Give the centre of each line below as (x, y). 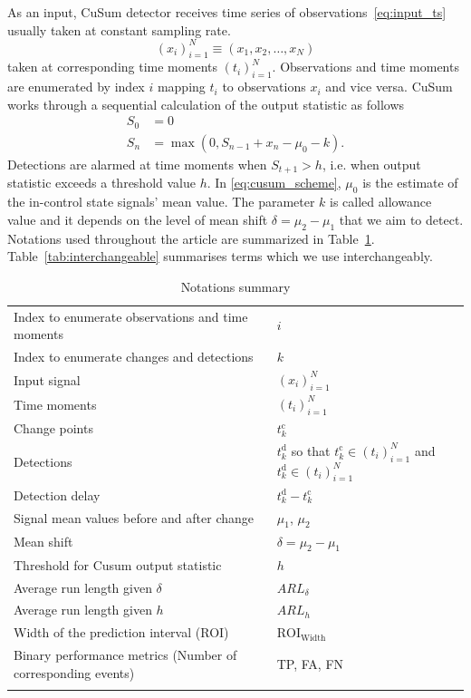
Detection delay (57, 494)
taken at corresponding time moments (112, 67)
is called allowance (381, 202)
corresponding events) (74, 672)
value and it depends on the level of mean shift (138, 219)
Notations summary (235, 286)
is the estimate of (410, 183)
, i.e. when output (371, 164)
